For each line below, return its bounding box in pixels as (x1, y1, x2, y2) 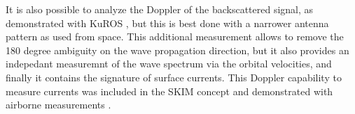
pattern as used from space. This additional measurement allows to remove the (6, 29, 344, 44)
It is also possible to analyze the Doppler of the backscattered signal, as (6, 2, 314, 16)
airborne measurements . (6, 97, 111, 112)
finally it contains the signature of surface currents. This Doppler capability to (6, 70, 342, 84)
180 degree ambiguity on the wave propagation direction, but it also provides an (6, 42, 349, 57)
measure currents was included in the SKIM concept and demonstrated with (6, 83, 333, 98)
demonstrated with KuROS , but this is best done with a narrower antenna (6, 15, 329, 30)
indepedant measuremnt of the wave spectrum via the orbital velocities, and (6, 56, 332, 71)
